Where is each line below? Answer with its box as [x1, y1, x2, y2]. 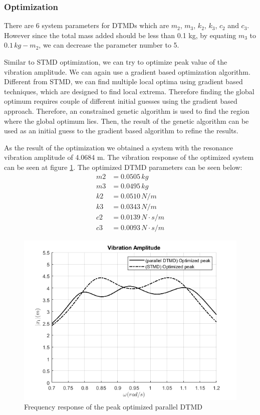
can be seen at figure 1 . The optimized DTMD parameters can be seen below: [4, 161, 242, 172]
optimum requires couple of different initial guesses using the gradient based [4, 96, 237, 106]
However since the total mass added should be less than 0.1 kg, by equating [4, 30, 236, 40]
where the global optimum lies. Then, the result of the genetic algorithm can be [4, 115, 249, 126]
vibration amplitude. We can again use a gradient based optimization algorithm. [4, 66, 250, 77]
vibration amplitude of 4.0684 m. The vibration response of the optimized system [4, 152, 254, 162]
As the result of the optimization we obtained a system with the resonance [4, 142, 233, 152]
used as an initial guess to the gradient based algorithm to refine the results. [4, 125, 238, 136]
